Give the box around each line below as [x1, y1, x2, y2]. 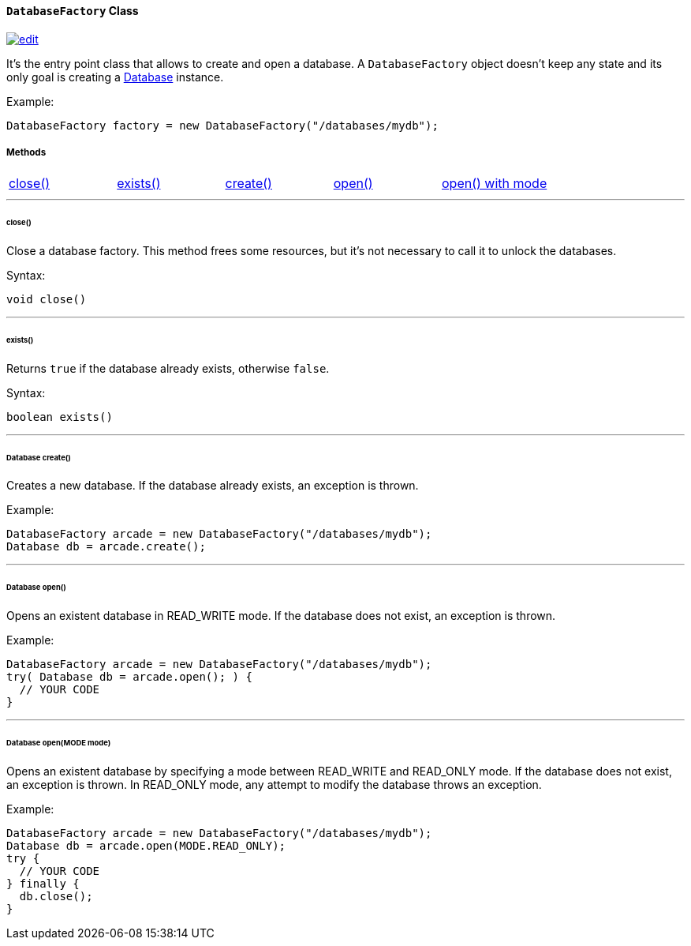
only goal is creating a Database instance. [6, 69, 224, 84]
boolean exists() [6, 410, 113, 423]
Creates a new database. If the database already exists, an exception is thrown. [6, 479, 419, 493]
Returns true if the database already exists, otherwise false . [6, 361, 330, 375]
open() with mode [442, 175, 547, 192]
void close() [6, 293, 87, 306]
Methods [6, 147, 47, 158]
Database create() [6, 452, 71, 462]
